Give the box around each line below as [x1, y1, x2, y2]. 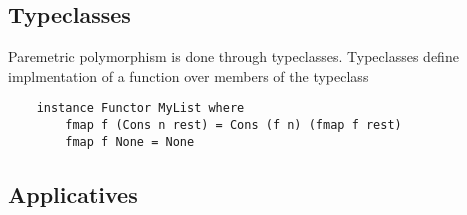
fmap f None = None [65, 134, 195, 149]
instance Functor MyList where [36, 101, 245, 116]
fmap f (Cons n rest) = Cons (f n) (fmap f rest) [65, 118, 402, 133]
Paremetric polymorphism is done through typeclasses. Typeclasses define [8, 46, 459, 67]
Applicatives [8, 178, 138, 209]
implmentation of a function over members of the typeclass [8, 65, 369, 86]
